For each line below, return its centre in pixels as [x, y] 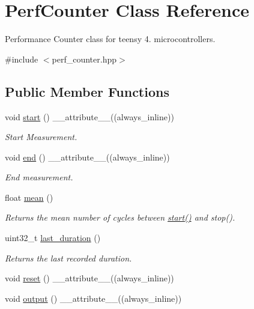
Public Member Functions [87, 91]
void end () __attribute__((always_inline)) [87, 157]
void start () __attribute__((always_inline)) [89, 116]
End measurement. [39, 177]
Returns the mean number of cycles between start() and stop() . [120, 217]
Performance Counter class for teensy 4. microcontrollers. [110, 39]
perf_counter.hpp [84, 59]
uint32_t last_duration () [53, 238]
